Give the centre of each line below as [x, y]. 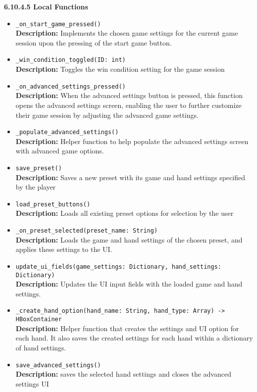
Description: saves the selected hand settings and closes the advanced [123, 374]
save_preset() [39, 168]
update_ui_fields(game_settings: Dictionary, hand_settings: [119, 267]
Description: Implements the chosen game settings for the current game [127, 33]
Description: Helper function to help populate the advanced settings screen [132, 141]
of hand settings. [41, 347]
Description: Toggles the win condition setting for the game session [120, 69]
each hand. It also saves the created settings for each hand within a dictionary [134, 338]
